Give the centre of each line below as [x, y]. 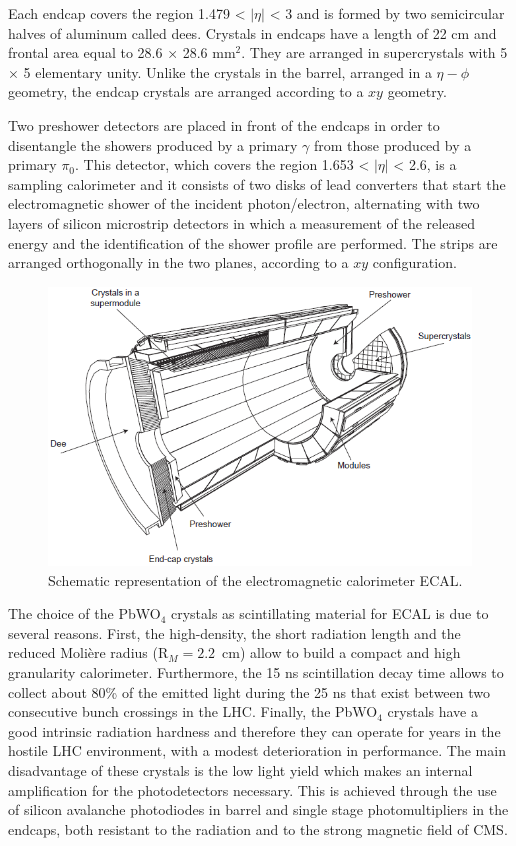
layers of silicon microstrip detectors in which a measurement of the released [241, 222]
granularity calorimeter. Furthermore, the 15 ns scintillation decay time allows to [256, 672]
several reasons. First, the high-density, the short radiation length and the [234, 632]
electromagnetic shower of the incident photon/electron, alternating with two [244, 203]
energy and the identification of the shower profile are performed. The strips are [253, 242]
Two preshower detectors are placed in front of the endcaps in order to [224, 124]
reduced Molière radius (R [88, 652]
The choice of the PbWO [84, 613]
